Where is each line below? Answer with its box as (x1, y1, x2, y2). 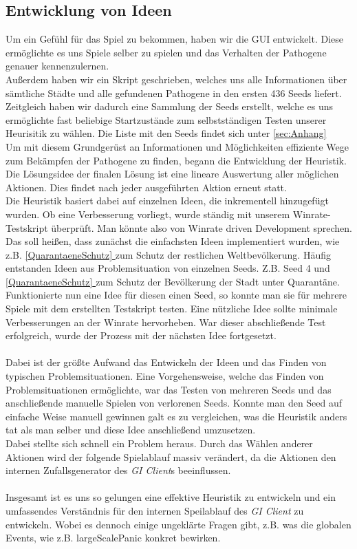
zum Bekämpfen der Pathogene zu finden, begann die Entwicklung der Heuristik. (6, 153, 347, 167)
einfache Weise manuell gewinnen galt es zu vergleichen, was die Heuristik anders (6, 409, 347, 423)
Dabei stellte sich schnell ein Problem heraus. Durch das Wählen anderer (6, 436, 313, 451)
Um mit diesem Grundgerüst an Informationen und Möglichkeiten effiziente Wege (6, 139, 349, 153)
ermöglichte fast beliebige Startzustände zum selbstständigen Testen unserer (6, 112, 327, 127)
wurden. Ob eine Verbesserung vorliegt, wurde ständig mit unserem (6, 206, 290, 221)
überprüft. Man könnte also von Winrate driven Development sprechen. (51, 220, 352, 235)
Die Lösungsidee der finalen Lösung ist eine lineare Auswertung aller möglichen (6, 166, 339, 181)
